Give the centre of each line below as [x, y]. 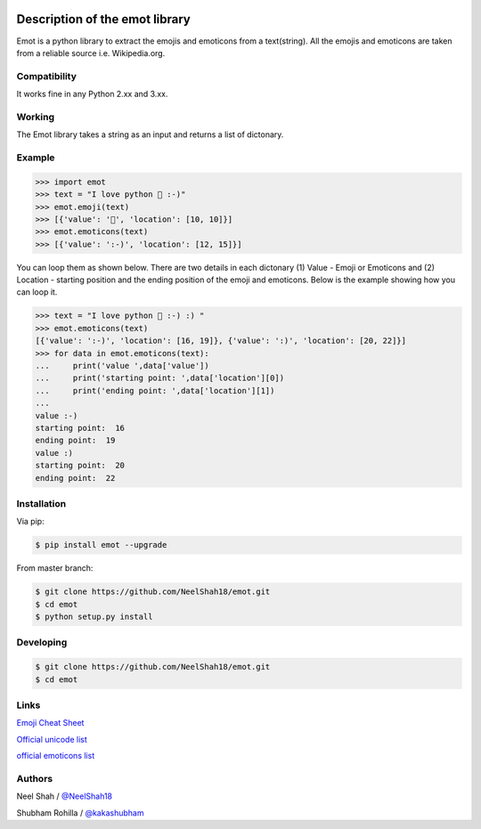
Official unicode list [52, 739]
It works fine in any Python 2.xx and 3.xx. [92, 94]
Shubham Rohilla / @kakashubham [80, 813]
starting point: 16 [80, 428]
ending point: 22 [75, 478]
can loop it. [37, 292]
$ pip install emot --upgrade [101, 545]
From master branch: [55, 568]
